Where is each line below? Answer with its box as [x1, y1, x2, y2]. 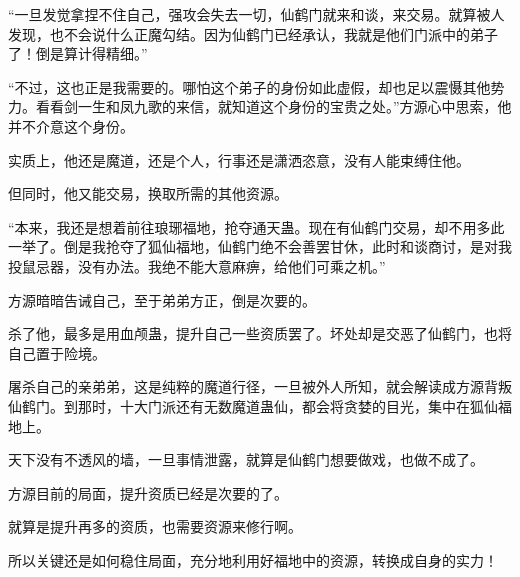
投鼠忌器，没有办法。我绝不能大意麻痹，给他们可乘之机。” [8, 255, 386, 276]
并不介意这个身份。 [8, 115, 134, 136]
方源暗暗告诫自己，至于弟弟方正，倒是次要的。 [8, 289, 316, 310]
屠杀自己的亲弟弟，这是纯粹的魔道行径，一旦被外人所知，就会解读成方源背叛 [8, 376, 512, 397]
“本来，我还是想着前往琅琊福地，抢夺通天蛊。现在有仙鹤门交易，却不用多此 [8, 216, 505, 237]
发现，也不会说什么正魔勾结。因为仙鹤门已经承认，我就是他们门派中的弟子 [8, 23, 498, 44]
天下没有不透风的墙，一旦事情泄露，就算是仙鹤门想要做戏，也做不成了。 [8, 449, 484, 470]
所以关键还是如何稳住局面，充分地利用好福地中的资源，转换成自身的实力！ [8, 549, 498, 570]
